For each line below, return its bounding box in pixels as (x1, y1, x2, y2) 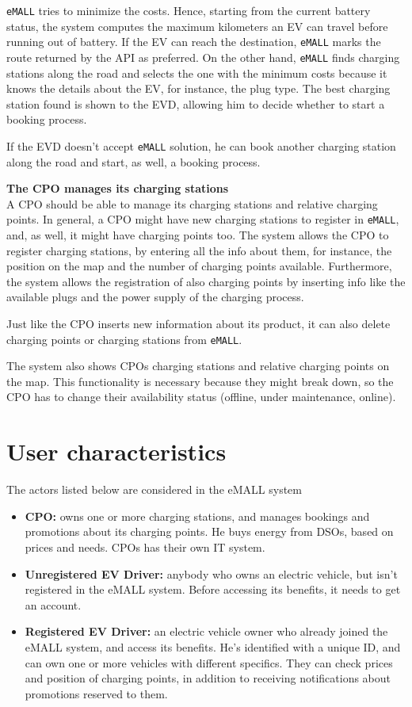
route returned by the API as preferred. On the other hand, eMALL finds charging (6, 48, 400, 65)
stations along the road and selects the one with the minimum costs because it (6, 64, 387, 81)
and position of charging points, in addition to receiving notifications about (25, 670, 391, 686)
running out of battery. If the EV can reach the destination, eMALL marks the (6, 33, 381, 50)
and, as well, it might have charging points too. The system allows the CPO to (6, 227, 389, 243)
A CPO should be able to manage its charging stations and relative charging (6, 195, 378, 212)
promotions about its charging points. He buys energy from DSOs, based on (25, 523, 394, 540)
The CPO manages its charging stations (6, 180, 229, 197)
